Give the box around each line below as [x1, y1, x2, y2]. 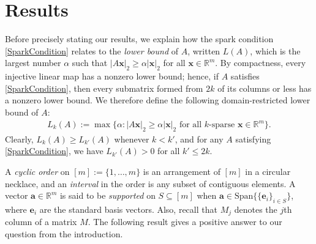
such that [72, 56, 108, 69]
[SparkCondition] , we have [5, 144, 103, 157]
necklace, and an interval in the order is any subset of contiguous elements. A [5, 177, 296, 190]
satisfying [235, 132, 271, 145]
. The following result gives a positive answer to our [88, 215, 282, 228]
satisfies [230, 70, 260, 83]
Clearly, [5, 132, 34, 145]
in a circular [245, 165, 291, 177]
